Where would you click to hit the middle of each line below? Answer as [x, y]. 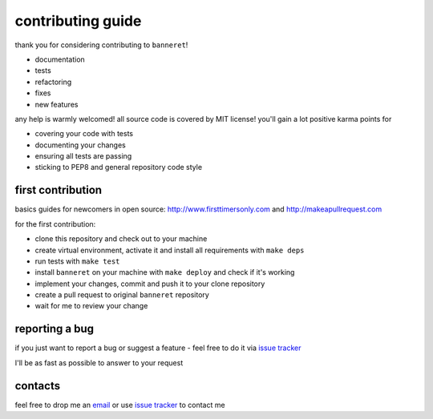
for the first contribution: [55, 224]
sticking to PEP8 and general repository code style [119, 167]
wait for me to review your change [91, 306]
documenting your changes [80, 145]
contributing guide [78, 21]
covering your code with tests [84, 134]
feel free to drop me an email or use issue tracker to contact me [120, 405]
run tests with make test [77, 261]
